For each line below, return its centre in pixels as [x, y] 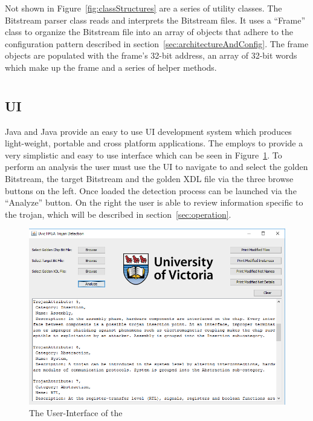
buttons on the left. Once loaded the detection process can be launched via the [151, 190]
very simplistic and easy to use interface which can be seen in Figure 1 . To [144, 155]
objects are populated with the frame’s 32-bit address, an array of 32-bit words [151, 55]
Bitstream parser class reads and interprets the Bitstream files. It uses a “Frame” [155, 20]
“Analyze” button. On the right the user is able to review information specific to [154, 202]
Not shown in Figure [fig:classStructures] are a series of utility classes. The [144, 8]
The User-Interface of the [76, 413]
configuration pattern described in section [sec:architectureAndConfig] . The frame [157, 43]
